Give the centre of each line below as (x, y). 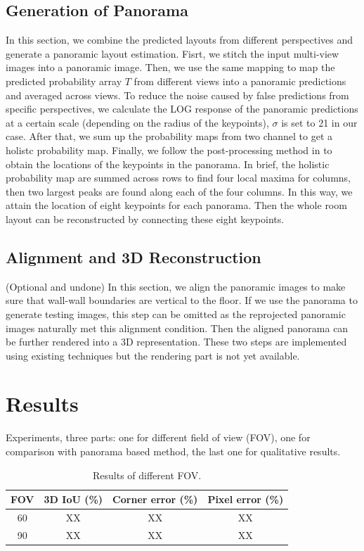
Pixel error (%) (246, 499)
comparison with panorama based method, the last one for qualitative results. (173, 451)
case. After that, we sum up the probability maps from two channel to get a (169, 136)
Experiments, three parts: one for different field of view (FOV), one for (158, 437)
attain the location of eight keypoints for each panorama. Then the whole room (176, 205)
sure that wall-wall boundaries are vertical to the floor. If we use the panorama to (182, 300)
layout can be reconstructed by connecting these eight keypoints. (145, 218)
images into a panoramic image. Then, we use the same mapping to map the (170, 67)
